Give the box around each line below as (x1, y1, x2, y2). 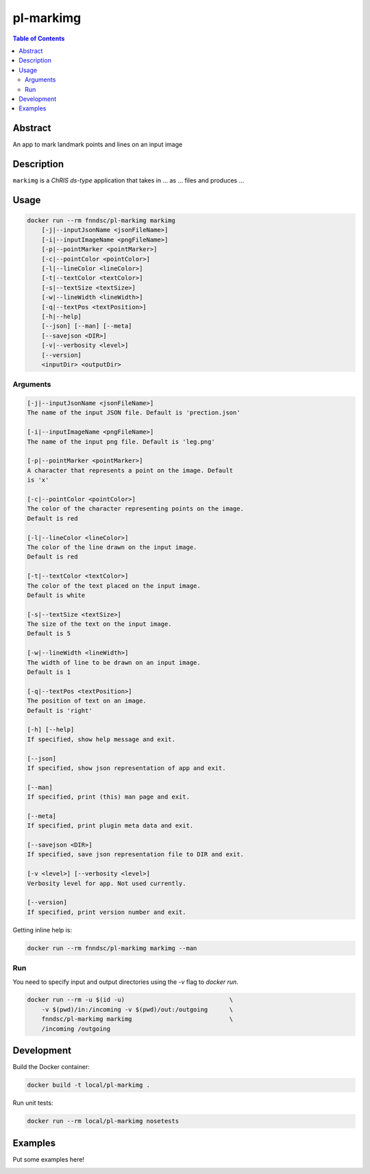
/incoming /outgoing (41, 1024, 111, 1033)
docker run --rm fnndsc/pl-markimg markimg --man (27, 944, 197, 952)
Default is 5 (27, 630, 71, 637)
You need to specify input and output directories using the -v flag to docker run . (12, 978, 239, 986)
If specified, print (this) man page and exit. (27, 793, 190, 801)
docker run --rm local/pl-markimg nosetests (27, 1117, 180, 1125)
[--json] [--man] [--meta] (41, 322, 133, 330)
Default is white (27, 591, 86, 599)
